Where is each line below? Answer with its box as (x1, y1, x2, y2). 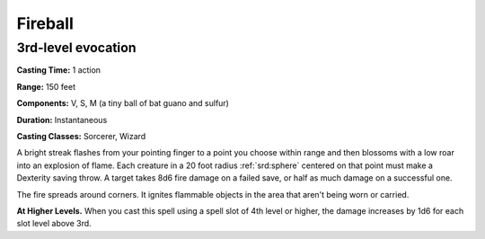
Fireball (16, 13, 74, 33)
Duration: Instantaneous (16, 114, 108, 125)
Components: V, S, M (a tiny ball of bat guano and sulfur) (16, 98, 229, 109)
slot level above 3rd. (16, 218, 92, 229)
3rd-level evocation (16, 40, 137, 56)
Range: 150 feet (16, 81, 76, 92)
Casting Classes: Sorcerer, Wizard (16, 130, 146, 141)
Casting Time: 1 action (16, 65, 101, 75)
